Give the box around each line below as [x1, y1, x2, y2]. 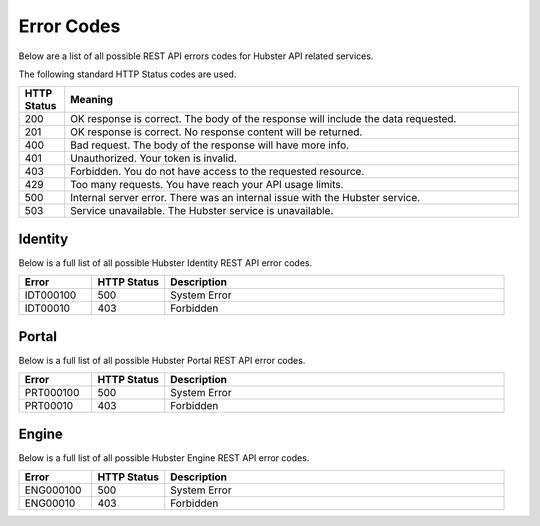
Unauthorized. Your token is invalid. [70, 151, 237, 165]
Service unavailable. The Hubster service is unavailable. [70, 204, 334, 218]
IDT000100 [24, 288, 77, 302]
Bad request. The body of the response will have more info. [70, 138, 350, 152]
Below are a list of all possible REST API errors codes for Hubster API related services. [18, 50, 374, 62]
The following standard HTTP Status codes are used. [18, 68, 237, 80]
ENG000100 [24, 483, 82, 497]
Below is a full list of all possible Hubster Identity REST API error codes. [18, 256, 313, 269]
